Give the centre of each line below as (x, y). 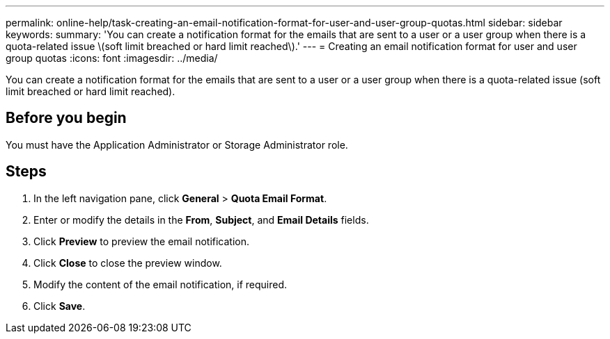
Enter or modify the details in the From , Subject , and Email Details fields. (201, 220)
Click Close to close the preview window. (128, 263)
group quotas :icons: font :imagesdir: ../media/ (112, 58)
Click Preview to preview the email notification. (142, 241)
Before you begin (66, 118)
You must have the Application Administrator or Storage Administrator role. (177, 144)
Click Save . (60, 306)
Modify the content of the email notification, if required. (161, 284)
